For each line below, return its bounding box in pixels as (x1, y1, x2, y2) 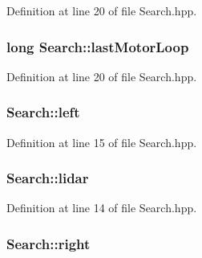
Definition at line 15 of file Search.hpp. (6, 133, 197, 150)
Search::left (6, 102, 80, 122)
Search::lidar (6, 168, 89, 188)
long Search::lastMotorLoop (6, 36, 189, 56)
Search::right (6, 233, 91, 253)
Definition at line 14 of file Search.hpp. (6, 199, 197, 216)
